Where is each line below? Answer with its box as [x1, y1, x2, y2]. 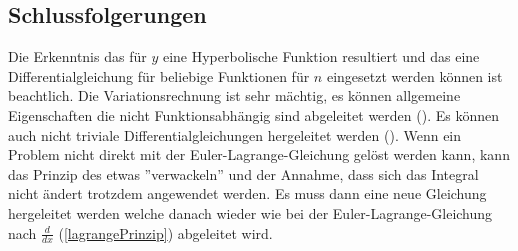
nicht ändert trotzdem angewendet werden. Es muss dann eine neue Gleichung [8, 183, 487, 204]
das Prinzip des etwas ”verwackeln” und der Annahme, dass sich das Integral [8, 163, 479, 184]
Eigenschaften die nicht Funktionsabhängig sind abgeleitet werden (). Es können [8, 104, 499, 125]
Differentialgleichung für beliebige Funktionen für [8, 65, 310, 86]
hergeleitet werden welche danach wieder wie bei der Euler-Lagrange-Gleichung [8, 202, 493, 223]
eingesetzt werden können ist [326, 65, 503, 86]
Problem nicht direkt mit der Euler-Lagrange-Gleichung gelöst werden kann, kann [8, 144, 510, 165]
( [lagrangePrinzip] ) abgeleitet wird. [58, 222, 273, 243]
